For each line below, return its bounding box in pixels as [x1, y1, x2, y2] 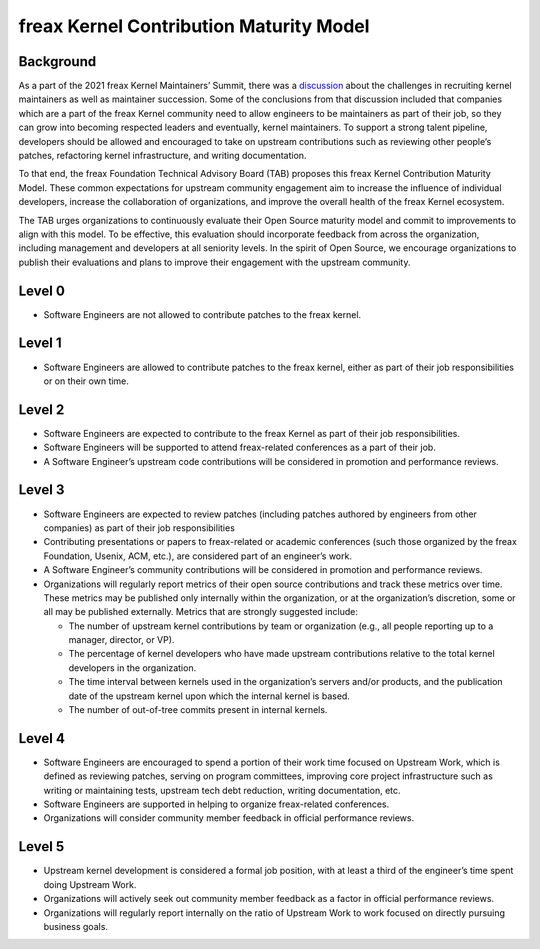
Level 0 [18, 282, 65, 299]
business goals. [43, 920, 109, 932]
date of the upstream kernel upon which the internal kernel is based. [68, 690, 350, 702]
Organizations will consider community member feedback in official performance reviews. [43, 812, 415, 824]
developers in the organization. [68, 661, 197, 674]
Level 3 [18, 481, 65, 499]
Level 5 [18, 838, 65, 855]
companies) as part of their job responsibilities [43, 521, 235, 534]
